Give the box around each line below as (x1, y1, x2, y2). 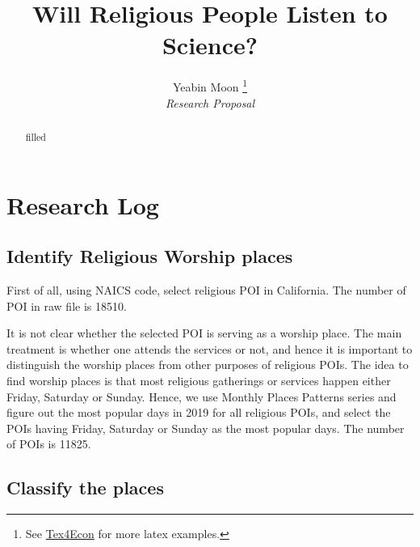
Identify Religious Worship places (6, 244, 293, 269)
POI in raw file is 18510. (6, 297, 127, 314)
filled (25, 129, 46, 143)
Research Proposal (165, 94, 255, 111)
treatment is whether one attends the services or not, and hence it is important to (6, 340, 413, 357)
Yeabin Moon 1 (172, 76, 248, 95)
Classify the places (6, 475, 164, 500)
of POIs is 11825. (6, 435, 91, 452)
